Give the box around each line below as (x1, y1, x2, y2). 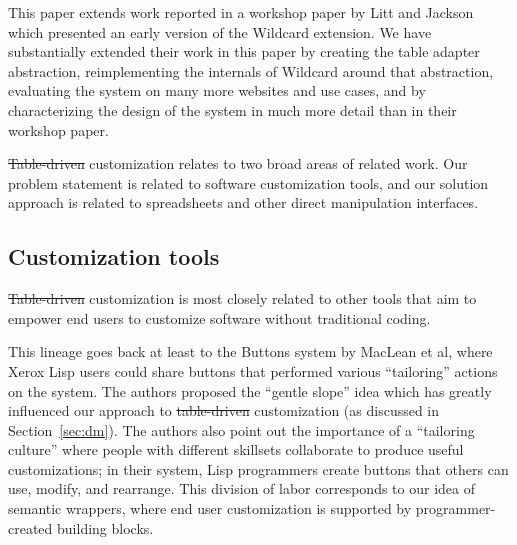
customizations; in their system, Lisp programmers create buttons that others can (8, 458, 509, 479)
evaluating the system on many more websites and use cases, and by (8, 80, 426, 101)
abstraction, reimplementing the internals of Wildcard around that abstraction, (8, 60, 494, 81)
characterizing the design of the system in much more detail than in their (8, 99, 457, 120)
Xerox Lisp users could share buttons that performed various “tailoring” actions (8, 360, 498, 381)
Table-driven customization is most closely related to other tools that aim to (8, 288, 477, 309)
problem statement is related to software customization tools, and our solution (8, 172, 489, 193)
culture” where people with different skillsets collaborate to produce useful (8, 439, 464, 460)
